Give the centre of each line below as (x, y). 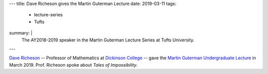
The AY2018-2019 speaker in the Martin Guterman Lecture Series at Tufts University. (108, 40)
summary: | (21, 33)
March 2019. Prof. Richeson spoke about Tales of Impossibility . (73, 65)
